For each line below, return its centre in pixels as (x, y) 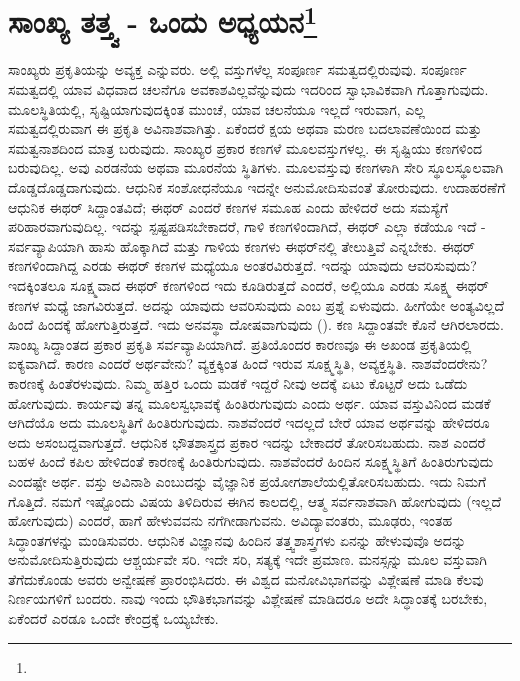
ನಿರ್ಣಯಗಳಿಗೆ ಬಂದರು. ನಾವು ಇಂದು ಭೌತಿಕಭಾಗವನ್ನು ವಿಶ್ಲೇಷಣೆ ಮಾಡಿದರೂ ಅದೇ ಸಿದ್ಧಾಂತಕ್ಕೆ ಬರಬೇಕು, (248, 598)
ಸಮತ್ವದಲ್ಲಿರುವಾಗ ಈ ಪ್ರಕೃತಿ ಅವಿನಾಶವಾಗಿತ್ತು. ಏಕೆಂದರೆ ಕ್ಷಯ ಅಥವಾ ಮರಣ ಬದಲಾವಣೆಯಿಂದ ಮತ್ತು (245, 128)
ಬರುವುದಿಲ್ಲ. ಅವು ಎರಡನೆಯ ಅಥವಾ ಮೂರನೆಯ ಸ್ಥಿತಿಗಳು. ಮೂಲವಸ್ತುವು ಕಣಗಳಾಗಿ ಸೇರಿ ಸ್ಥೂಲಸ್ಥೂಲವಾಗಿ (256, 167)
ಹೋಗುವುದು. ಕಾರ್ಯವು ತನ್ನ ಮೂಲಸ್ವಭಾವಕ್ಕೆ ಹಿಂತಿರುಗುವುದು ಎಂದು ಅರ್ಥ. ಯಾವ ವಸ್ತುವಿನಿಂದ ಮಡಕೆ (249, 402)
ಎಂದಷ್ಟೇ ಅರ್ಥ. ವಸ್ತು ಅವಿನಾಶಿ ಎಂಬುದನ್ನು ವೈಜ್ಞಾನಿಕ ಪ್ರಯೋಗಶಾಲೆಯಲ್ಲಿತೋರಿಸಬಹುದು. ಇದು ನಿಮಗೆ (247, 480)
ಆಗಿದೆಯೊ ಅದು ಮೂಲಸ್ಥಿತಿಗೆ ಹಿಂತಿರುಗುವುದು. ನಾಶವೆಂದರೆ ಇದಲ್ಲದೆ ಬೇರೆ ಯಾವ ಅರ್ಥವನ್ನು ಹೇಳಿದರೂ (249, 422)
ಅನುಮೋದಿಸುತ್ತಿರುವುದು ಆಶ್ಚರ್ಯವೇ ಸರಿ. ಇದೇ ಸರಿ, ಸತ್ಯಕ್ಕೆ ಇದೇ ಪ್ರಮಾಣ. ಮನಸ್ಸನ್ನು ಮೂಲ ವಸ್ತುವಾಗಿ (247, 559)
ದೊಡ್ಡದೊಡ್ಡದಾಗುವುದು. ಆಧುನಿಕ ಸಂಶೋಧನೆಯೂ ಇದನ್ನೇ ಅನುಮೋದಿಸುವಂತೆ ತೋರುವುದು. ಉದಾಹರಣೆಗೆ (257, 187)
